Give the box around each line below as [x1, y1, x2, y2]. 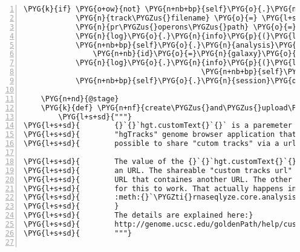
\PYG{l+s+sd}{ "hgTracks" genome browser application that [24, 130, 297, 139]
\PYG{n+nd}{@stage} [41, 94, 119, 103]
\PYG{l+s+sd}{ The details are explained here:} [24, 211, 253, 220]
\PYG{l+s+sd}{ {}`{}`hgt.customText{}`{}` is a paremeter [24, 121, 292, 130]
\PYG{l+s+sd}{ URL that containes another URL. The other [24, 175, 292, 184]
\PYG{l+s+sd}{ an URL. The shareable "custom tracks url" [24, 166, 292, 175]
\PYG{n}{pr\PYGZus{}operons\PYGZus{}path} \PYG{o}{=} [75, 22, 297, 31]
